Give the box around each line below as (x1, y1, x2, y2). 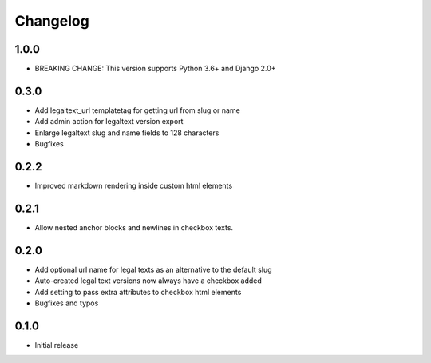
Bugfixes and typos (34, 298, 99, 308)
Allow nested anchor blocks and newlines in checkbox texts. (34, 222, 234, 232)
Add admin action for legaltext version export (34, 117, 184, 126)
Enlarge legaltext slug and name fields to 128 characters (34, 128, 219, 138)
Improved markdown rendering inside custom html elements (34, 181, 233, 191)
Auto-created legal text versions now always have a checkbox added (34, 276, 263, 285)
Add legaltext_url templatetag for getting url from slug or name (34, 105, 241, 115)
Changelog (14, 12, 89, 30)
